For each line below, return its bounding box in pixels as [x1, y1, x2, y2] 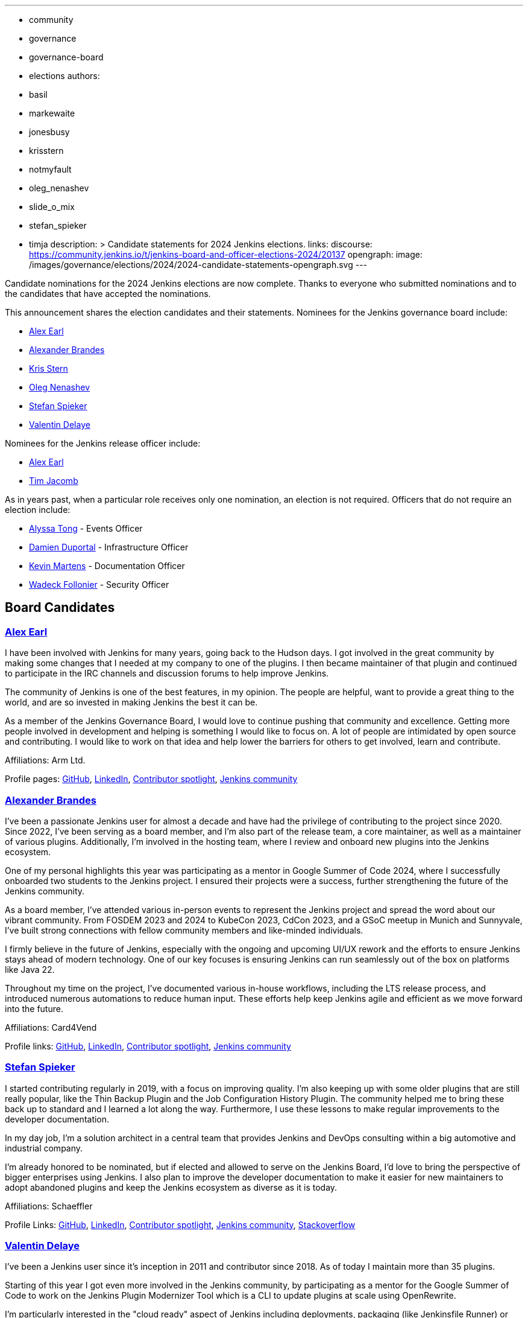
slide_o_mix [29, 202, 75, 212]
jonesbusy [29, 127, 70, 137]
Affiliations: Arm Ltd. [5, 755, 86, 766]
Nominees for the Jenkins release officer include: [5, 438, 201, 448]
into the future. [5, 1003, 63, 1014]
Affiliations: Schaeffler [5, 1200, 93, 1211]
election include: [5, 505, 71, 515]
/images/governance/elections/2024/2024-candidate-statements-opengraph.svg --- [29, 259, 368, 270]
